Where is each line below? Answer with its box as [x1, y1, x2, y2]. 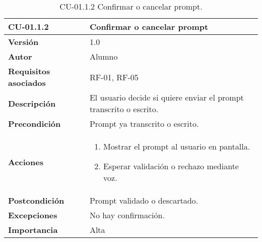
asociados [8, 77, 46, 88]
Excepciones [8, 209, 57, 221]
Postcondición [8, 195, 64, 206]
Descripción [8, 97, 56, 109]
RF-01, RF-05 [89, 71, 139, 83]
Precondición [8, 118, 61, 129]
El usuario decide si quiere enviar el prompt [89, 91, 244, 103]
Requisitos [8, 65, 50, 77]
